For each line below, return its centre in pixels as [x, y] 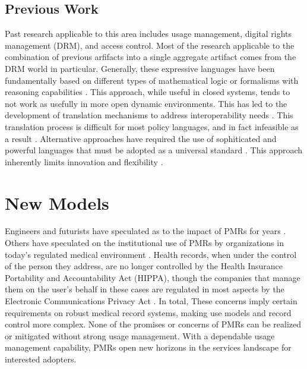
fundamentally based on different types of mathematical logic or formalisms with [152, 80]
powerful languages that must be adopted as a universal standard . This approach [154, 150]
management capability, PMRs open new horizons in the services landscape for [148, 347]
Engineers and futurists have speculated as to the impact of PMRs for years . [145, 231]
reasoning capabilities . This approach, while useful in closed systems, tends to [148, 92]
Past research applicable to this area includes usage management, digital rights [148, 34]
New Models [57, 202]
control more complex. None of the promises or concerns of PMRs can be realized [153, 324]
